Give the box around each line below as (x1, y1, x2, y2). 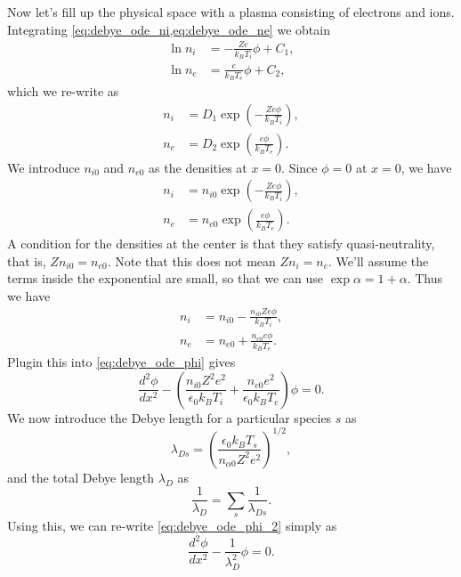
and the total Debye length (7, 467, 155, 486)
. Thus (407, 269, 442, 288)
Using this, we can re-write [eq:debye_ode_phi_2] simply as (7, 516, 337, 535)
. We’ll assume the (328, 251, 429, 270)
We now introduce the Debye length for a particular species (7, 408, 332, 427)
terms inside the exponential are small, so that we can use (7, 269, 324, 288)
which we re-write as (7, 81, 119, 100)
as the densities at (149, 158, 247, 176)
